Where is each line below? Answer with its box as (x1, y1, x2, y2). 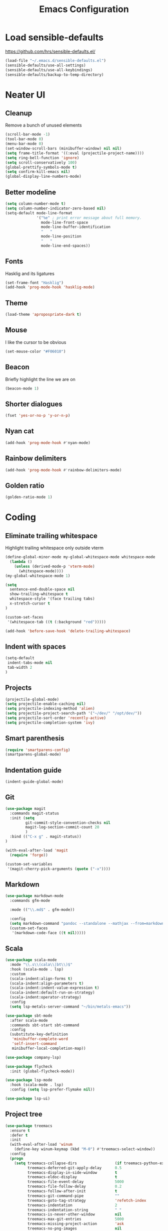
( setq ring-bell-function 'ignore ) (5, 155, 79, 160)
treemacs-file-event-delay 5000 (27, 1179, 124, 1184)
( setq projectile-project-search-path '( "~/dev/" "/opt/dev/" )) (5, 711, 142, 716)
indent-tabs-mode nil (7, 660, 52, 666)
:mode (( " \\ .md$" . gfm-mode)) (9, 907, 75, 912)
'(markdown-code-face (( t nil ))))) (11, 930, 86, 935)
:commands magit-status (9, 811, 59, 816)
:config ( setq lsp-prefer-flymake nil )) (9, 1087, 95, 1092)
